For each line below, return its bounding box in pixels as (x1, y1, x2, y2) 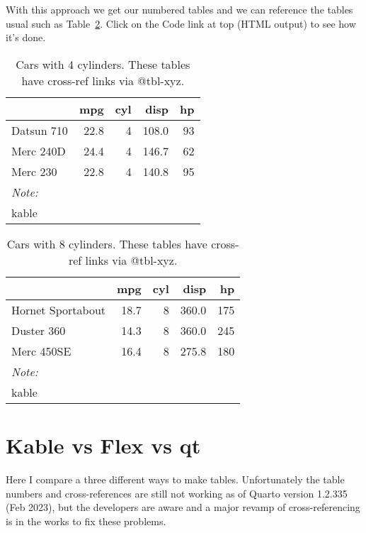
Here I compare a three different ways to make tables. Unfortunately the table (6, 471, 345, 486)
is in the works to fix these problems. (6, 513, 166, 528)
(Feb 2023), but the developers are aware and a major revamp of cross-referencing (6, 500, 360, 515)
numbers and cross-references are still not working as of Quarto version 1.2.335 (6, 485, 348, 500)
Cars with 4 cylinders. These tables (16, 55, 190, 72)
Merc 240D (11, 142, 66, 159)
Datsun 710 (11, 121, 68, 138)
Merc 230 (11, 163, 57, 180)
